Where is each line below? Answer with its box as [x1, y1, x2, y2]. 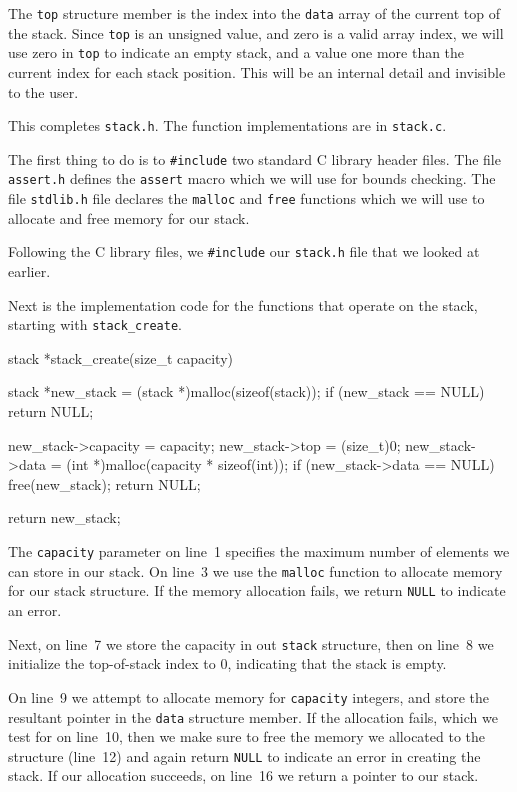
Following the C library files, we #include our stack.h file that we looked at [8, 241, 480, 262]
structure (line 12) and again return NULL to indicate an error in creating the [8, 745, 481, 766]
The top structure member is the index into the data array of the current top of [8, 3, 500, 23]
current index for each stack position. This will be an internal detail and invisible [8, 61, 506, 82]
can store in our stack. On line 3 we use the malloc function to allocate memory [8, 560, 503, 581]
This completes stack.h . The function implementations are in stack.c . [8, 115, 447, 136]
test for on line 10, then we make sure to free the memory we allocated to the [8, 726, 486, 747]
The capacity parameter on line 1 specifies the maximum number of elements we [8, 541, 510, 562]
